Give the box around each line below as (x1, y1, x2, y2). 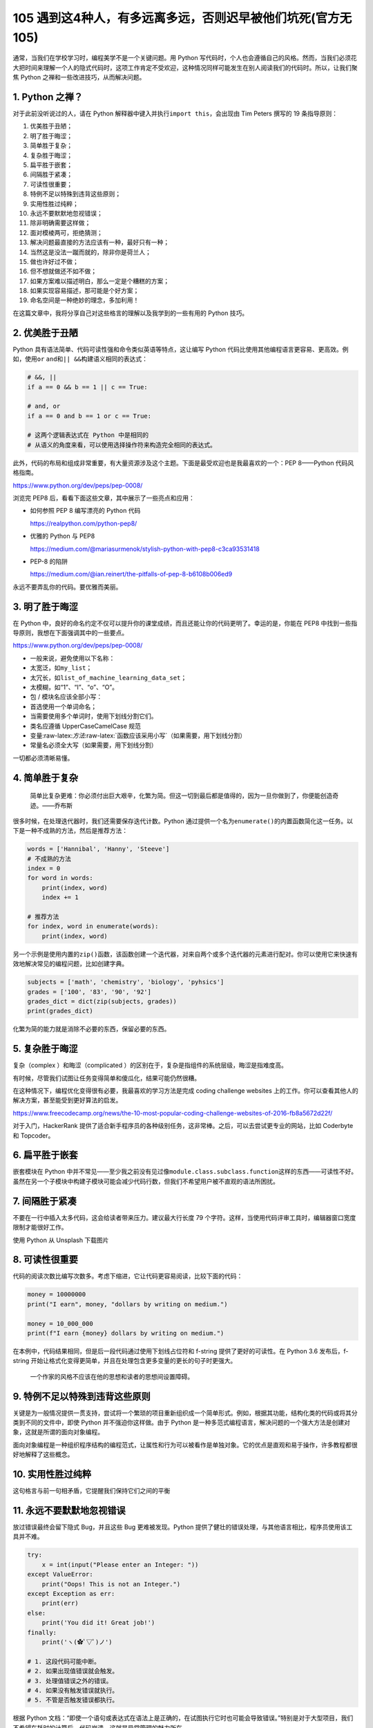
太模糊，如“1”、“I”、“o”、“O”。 (30, 683, 119, 691)
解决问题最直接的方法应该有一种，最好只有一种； (30, 238, 169, 247)
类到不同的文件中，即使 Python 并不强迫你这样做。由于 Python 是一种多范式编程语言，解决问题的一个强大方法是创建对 (12, 1418, 350, 1427)
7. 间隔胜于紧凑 (12, 1195, 77, 1207)
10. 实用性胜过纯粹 (12, 1469, 91, 1481)
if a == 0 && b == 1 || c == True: (27, 383, 148, 391)
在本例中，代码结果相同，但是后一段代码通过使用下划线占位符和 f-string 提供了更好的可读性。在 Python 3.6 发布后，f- (12, 1347, 349, 1355)
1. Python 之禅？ (12, 91, 83, 103)
